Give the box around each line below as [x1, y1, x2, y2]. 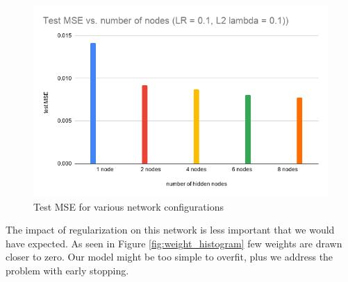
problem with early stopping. [6, 263, 129, 278]
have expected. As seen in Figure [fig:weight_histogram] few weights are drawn [6, 236, 342, 250]
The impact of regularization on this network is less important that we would [6, 222, 335, 237]
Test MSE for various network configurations [33, 199, 224, 213]
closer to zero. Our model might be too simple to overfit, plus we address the [6, 249, 333, 264]
